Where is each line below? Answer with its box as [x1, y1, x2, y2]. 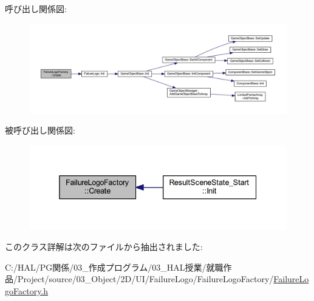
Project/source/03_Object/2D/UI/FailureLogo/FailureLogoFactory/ [17, 272, 274, 285]
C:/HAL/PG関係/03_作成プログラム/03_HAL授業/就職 [5, 260, 224, 273]
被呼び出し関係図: [5, 124, 75, 137]
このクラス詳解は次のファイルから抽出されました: [5, 240, 203, 253]
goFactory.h [5, 284, 49, 297]
